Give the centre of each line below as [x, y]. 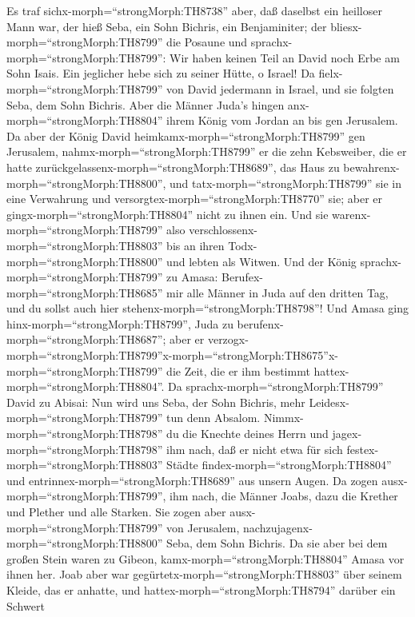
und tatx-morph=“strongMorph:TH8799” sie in [286, 183]
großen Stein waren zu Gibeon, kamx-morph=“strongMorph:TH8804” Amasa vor [206, 558]
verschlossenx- [223, 230]
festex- [363, 449]
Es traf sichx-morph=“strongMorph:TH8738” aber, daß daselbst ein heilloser [194, 10]
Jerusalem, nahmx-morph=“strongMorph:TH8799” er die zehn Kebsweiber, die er [207, 151]
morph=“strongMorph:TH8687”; [86, 339]
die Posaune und [207, 42]
